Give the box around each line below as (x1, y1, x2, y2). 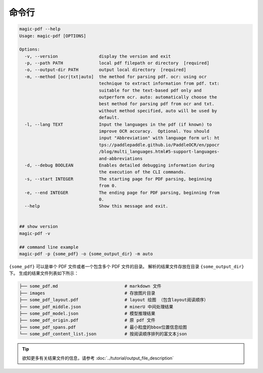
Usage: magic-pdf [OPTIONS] (19, 33, 86, 38)
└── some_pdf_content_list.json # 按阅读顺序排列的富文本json (19, 331, 187, 337)
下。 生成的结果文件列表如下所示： (9, 270, 79, 276)
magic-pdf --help (19, 26, 61, 32)
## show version (19, 224, 58, 229)
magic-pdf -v (19, 230, 51, 236)
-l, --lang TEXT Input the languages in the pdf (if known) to (24, 122, 212, 127)
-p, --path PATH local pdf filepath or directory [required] (24, 60, 209, 66)
